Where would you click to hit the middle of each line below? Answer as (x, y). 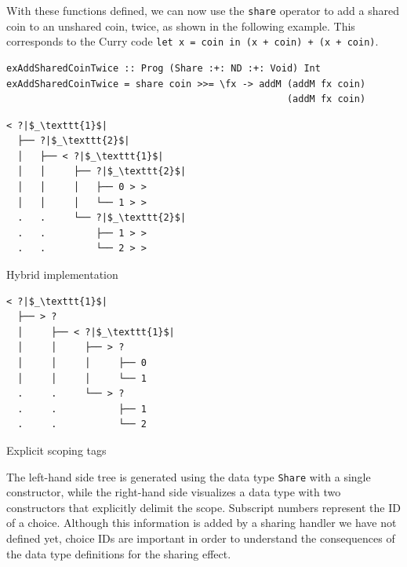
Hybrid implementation (62, 274)
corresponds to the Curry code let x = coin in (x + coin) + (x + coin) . (193, 41)
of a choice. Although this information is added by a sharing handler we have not (202, 523)
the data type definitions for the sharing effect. (119, 553)
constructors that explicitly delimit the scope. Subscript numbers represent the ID (203, 507)
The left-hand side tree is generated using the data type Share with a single (189, 476)
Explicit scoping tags (56, 450)
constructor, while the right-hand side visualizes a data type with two (174, 492)
